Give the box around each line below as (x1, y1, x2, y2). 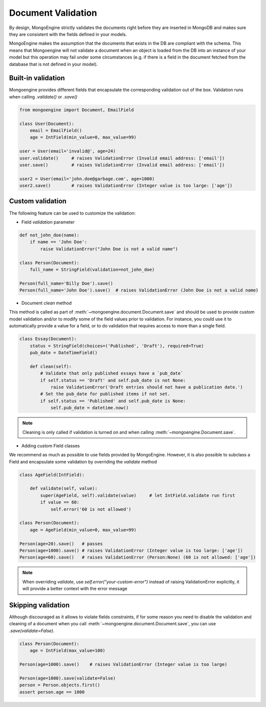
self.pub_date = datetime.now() (50, 405, 129, 411)
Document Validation (9, 7, 97, 18)
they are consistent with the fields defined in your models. (9, 31, 127, 37)
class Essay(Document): (19, 336, 77, 342)
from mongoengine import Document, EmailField (19, 107, 134, 113)
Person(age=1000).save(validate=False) (19, 675, 116, 681)
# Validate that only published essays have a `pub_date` (40, 371, 183, 376)
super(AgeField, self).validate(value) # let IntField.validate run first (40, 492, 235, 498)
